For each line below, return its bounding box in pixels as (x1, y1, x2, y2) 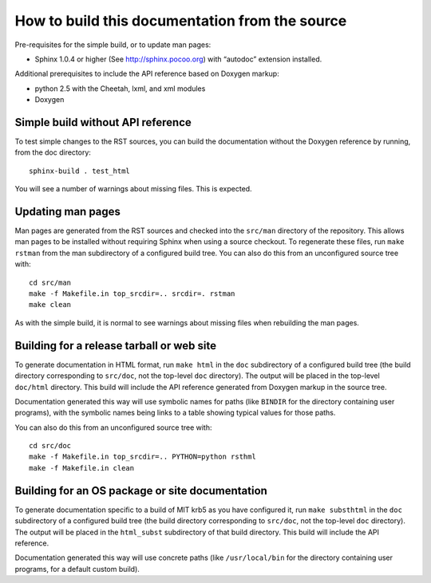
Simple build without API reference (14, 116, 192, 129)
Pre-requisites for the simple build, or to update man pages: (14, 40, 212, 49)
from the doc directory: (14, 148, 92, 157)
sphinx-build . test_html (29, 166, 131, 175)
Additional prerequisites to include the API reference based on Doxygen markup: (14, 69, 279, 79)
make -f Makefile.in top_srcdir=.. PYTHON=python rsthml (29, 452, 257, 462)
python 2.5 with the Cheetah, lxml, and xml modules (34, 84, 206, 93)
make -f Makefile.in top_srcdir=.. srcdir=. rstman (29, 290, 235, 298)
